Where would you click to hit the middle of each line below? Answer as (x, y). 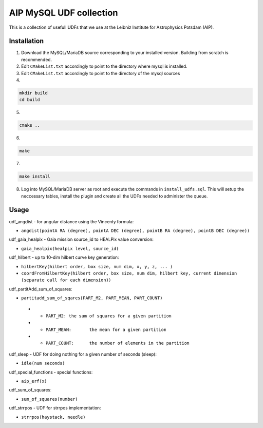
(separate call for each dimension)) (66, 280)
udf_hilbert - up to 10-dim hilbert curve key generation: (64, 257)
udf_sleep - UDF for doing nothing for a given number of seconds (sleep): (83, 354)
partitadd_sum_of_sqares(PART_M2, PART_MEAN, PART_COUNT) (92, 298)
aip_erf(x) (34, 381)
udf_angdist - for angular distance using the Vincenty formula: (71, 221)
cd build (30, 100)
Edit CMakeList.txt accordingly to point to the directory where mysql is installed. (104, 66)
